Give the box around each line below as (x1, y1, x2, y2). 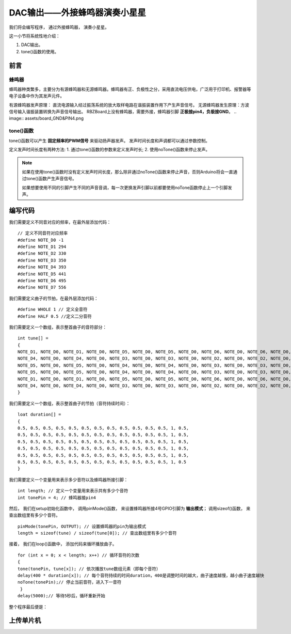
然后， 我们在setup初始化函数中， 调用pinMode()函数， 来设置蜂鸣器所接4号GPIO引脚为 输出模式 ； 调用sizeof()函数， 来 (9, 505, 251, 511)
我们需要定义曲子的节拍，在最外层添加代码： (9, 295, 98, 301)
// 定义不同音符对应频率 (17, 231, 68, 236)
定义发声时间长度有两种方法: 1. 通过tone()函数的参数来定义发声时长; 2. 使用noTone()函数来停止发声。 (9, 146, 210, 152)
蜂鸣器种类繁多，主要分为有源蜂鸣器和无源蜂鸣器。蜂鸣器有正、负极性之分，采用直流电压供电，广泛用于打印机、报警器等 (9, 86, 251, 92)
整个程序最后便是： (9, 603, 48, 610)
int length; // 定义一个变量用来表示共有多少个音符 (17, 488, 129, 494)
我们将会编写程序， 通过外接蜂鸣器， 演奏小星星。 (9, 24, 109, 30)
